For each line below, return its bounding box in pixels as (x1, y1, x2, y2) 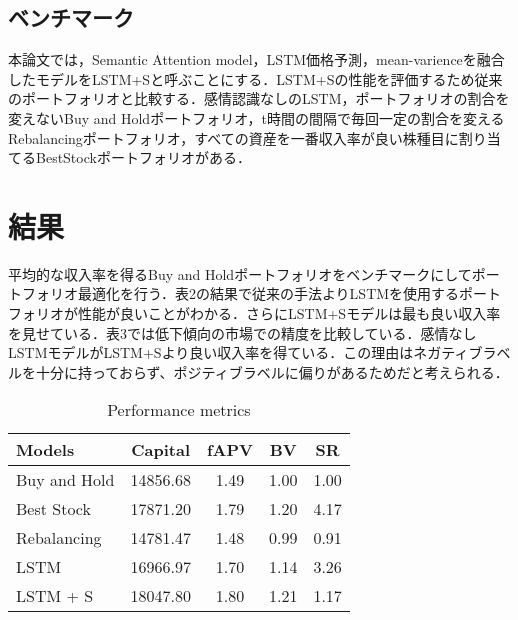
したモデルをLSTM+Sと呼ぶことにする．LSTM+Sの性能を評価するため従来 (8, 68, 503, 89)
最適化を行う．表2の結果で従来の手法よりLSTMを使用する (77, 283, 460, 304)
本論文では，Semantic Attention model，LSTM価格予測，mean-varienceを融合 (8, 49, 505, 70)
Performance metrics (107, 398, 251, 422)
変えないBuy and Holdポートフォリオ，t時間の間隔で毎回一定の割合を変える (8, 107, 505, 128)
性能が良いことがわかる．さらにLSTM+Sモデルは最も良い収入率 (77, 303, 501, 324)
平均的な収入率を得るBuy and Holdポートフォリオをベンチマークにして (8, 263, 472, 284)
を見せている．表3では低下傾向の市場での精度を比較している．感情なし (8, 322, 477, 343)
